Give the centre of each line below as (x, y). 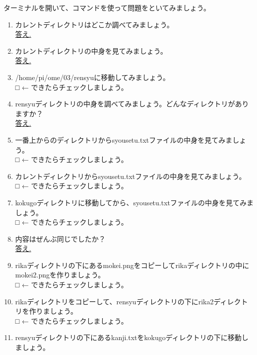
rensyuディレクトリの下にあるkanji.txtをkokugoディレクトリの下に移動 (128, 337)
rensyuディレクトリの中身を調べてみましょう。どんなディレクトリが (125, 104)
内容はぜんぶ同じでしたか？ (60, 238)
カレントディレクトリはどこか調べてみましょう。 (94, 24)
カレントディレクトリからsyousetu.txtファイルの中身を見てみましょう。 (130, 176)
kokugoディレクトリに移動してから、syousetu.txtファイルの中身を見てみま (134, 202)
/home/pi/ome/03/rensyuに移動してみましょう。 (92, 77)
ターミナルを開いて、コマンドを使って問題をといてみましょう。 (107, 7)
